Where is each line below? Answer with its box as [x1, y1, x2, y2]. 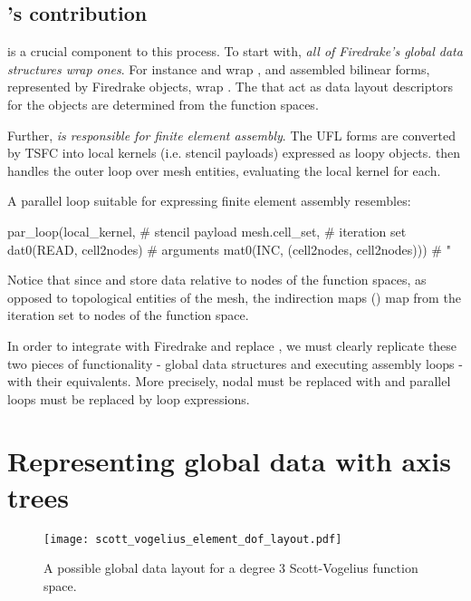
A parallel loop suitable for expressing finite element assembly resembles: [7, 191, 411, 210]
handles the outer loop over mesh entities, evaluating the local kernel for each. [7, 160, 441, 179]
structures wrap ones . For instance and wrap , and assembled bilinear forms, [7, 59, 430, 78]
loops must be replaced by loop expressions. [7, 389, 250, 408]
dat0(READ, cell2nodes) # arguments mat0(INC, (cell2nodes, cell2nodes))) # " [7, 239, 451, 258]
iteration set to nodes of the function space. [7, 305, 249, 325]
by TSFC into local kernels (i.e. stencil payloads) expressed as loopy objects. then [7, 143, 461, 162]
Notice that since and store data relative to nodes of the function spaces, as [7, 270, 427, 289]
